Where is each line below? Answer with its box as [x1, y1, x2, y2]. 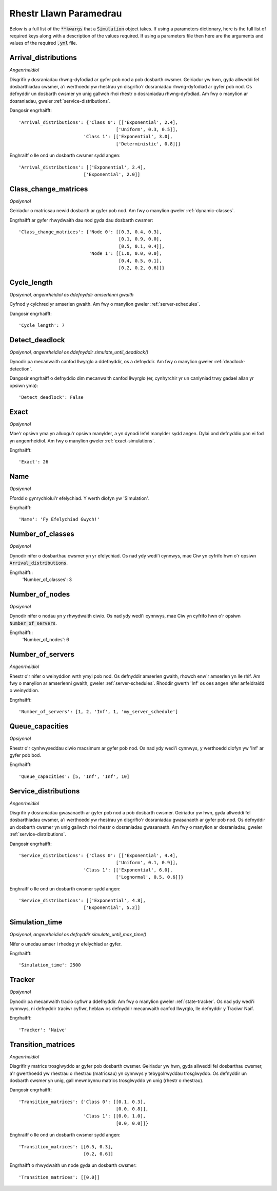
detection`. [9, 365, 33, 372]
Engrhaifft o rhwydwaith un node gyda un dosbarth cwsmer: [9, 1162, 137, 1168]
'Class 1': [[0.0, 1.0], [83, 1113, 146, 1119]
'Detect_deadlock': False [18, 394, 84, 400]
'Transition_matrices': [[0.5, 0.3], [18, 1144, 114, 1149]
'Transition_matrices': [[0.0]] [18, 1174, 100, 1180]
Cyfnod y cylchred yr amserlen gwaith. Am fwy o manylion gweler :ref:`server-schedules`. [9, 301, 200, 307]
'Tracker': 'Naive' [18, 1027, 68, 1033]
